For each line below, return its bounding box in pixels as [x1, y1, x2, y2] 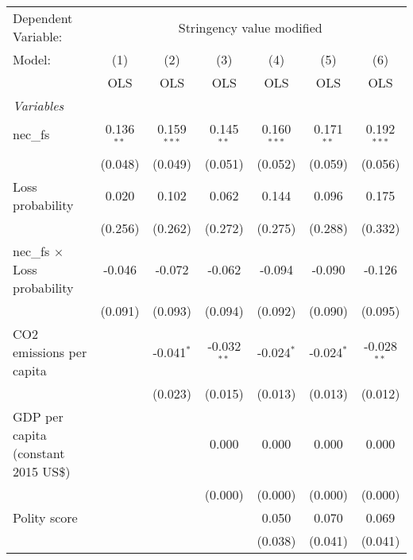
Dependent [13, 9, 73, 27]
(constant [13, 443, 65, 462]
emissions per [13, 342, 87, 361]
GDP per [13, 406, 64, 426]
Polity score [13, 507, 78, 527]
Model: [13, 50, 52, 68]
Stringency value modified [178, 17, 322, 37]
